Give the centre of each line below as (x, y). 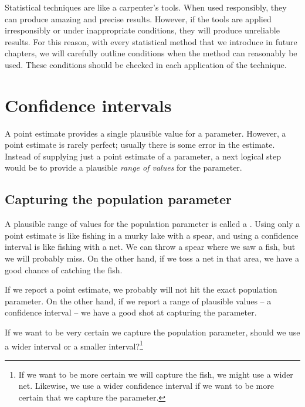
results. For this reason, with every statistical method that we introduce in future (151, 41)
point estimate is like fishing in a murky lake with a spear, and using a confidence (152, 235)
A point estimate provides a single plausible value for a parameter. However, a (145, 133)
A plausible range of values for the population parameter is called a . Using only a (152, 224)
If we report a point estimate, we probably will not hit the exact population (141, 289)
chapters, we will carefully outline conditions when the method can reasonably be (151, 53)
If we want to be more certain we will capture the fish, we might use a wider (156, 374)
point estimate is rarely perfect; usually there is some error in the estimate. (140, 145)
